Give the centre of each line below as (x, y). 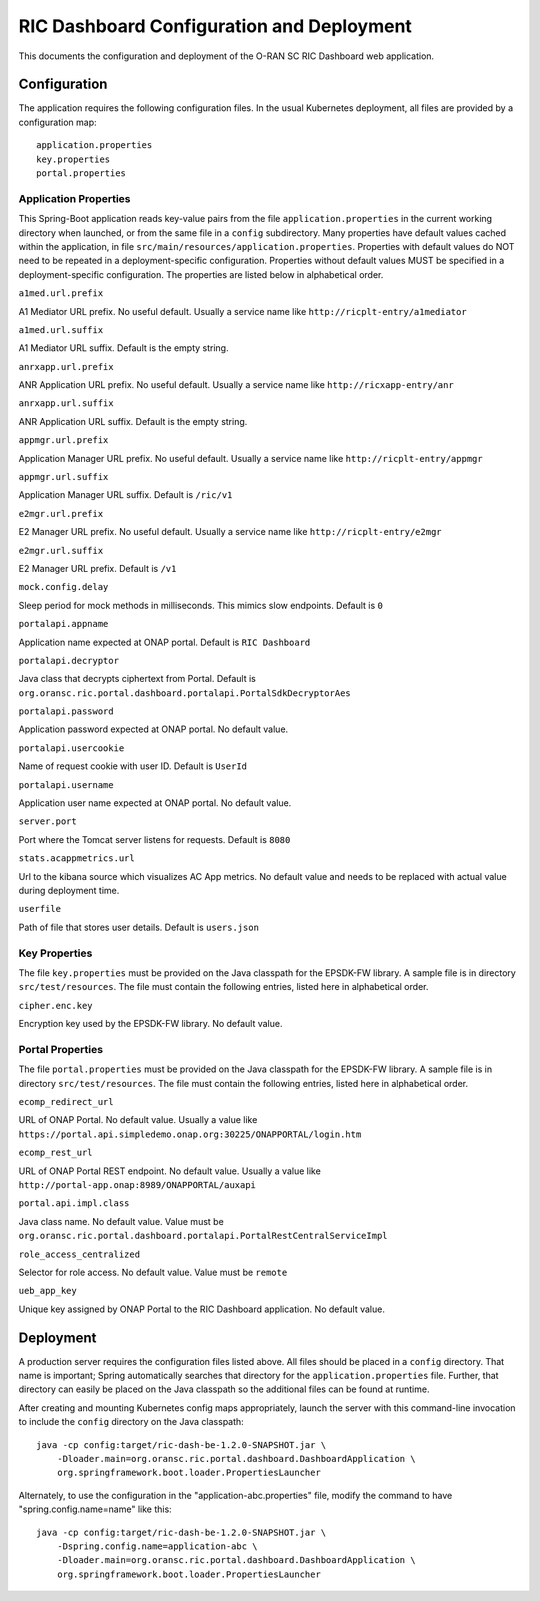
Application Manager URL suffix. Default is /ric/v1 (125, 495)
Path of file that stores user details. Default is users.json (139, 927)
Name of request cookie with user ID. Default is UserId (133, 766)
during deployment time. (69, 890)
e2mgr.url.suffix (61, 550)
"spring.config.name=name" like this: (95, 1509)
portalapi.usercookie (71, 748)
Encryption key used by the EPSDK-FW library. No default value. (150, 1024)
